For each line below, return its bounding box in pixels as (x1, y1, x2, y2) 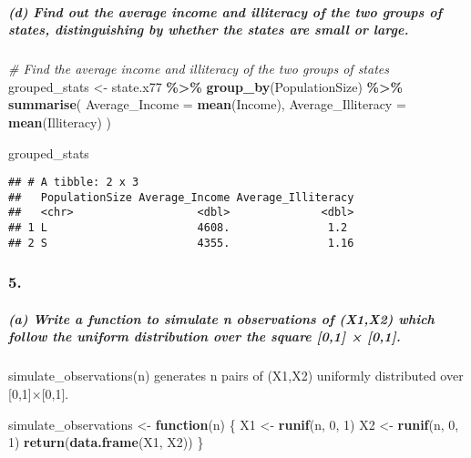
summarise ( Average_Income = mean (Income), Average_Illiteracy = (8, 95, 406, 114)
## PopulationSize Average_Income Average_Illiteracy (8, 190, 354, 204)
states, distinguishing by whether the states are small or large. (8, 20, 409, 39)
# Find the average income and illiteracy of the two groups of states (8, 59, 389, 78)
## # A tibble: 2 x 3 (8, 176, 139, 189)
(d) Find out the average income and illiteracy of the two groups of (8, 2, 443, 21)
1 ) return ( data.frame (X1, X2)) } (8, 433, 204, 452)
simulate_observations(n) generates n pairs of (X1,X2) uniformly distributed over (8, 366, 464, 385)
